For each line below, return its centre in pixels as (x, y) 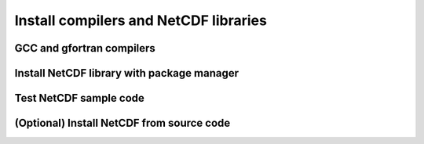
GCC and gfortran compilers (85, 48)
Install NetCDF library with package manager (127, 73)
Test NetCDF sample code (80, 98)
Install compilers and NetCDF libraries (141, 20)
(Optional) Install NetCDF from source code (122, 123)
